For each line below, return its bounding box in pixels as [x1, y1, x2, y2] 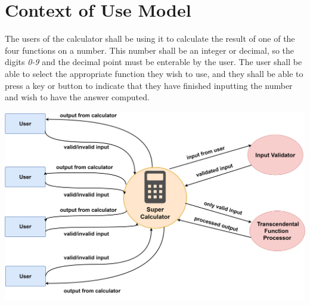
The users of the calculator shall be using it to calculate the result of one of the [5, 32, 295, 45]
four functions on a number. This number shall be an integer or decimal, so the [5, 44, 294, 56]
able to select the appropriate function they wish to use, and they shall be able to [5, 67, 303, 79]
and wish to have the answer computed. [5, 91, 150, 103]
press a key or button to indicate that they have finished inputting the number [5, 79, 293, 91]
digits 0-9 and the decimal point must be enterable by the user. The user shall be [5, 56, 302, 68]
